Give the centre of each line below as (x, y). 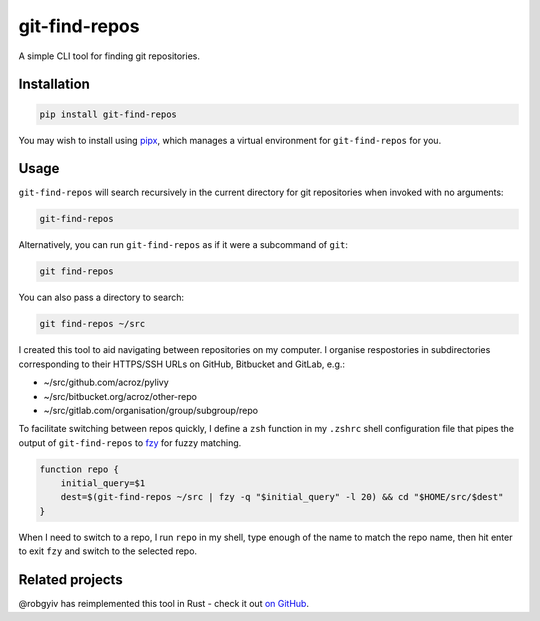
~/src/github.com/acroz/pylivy (106, 382)
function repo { (79, 469)
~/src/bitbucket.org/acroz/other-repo (120, 396)
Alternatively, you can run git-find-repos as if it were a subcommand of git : (183, 245)
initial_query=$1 (103, 483)
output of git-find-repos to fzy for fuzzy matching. (130, 442)
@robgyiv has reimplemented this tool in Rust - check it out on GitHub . (164, 604)
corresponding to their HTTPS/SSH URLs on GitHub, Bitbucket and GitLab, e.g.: (181, 364)
